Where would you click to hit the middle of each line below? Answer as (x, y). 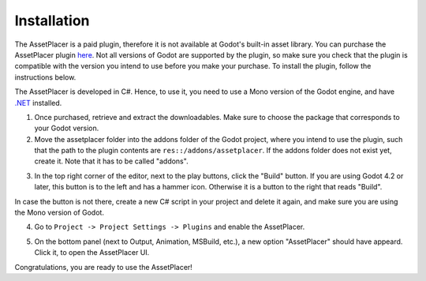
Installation (52, 21)
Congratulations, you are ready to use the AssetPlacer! (103, 267)
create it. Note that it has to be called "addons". (111, 161)
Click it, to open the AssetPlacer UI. (92, 253)
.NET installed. (38, 103)
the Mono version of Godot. (59, 212)
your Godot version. (67, 128)
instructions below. (45, 77)
